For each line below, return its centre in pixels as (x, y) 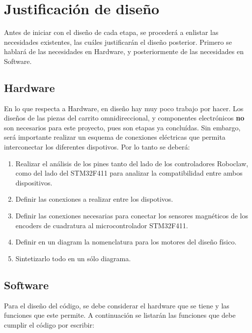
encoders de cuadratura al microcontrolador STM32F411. (102, 225)
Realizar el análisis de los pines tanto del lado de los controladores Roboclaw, (132, 163)
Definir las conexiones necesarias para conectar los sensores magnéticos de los (132, 216)
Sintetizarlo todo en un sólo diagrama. (73, 258)
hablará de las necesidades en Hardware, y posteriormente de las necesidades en (124, 51)
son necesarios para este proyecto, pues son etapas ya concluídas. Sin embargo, (122, 127)
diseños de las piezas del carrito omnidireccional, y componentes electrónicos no (124, 118)
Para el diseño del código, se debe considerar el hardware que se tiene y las (117, 305)
